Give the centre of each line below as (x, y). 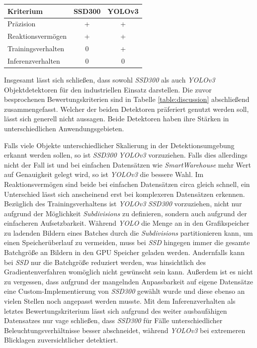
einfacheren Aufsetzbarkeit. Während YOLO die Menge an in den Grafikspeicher (127, 223)
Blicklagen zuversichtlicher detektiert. (61, 340)
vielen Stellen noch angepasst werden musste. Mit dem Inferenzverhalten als (120, 301)
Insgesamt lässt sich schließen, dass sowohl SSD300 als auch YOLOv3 (110, 79)
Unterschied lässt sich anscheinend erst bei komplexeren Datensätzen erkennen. (125, 194)
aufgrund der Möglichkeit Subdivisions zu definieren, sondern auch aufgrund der (126, 213)
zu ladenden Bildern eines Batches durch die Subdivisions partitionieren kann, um (128, 232)
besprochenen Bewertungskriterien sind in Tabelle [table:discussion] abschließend (127, 99)
